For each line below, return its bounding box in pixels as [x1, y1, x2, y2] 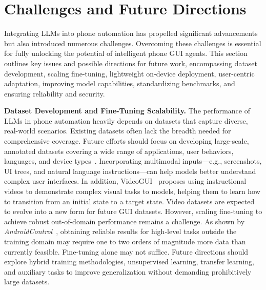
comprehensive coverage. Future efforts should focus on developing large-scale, [4, 136, 249, 146]
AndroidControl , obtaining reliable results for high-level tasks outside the [4, 226, 237, 237]
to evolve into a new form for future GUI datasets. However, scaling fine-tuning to [4, 206, 262, 217]
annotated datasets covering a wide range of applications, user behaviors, [4, 145, 234, 156]
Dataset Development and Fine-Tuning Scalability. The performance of [4, 105, 250, 116]
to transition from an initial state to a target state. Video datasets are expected [4, 196, 255, 206]
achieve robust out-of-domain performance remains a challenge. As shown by [4, 216, 245, 226]
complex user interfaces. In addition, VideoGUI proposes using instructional [4, 176, 247, 186]
